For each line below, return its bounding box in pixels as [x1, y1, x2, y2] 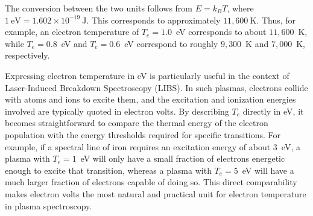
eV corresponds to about [175, 25, 267, 38]
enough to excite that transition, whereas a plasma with [5, 164, 212, 176]
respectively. [5, 49, 50, 62]
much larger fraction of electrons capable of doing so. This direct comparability [5, 176, 297, 188]
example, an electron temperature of [5, 25, 139, 38]
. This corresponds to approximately [86, 13, 221, 26]
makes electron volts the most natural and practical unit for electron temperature [5, 187, 306, 200]
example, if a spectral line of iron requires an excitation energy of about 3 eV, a [5, 140, 300, 153]
